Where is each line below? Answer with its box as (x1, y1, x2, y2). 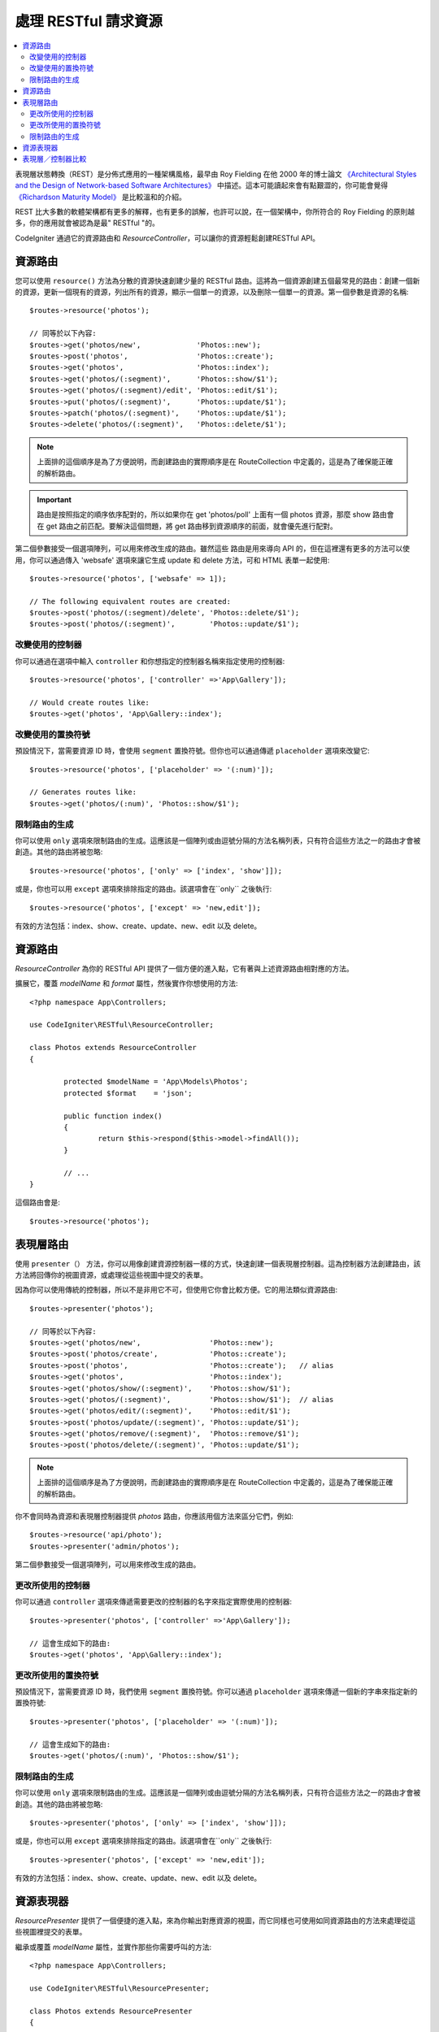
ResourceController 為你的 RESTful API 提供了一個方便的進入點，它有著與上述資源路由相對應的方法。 (15, 963, 354, 973)
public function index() (63, 1111, 163, 1121)
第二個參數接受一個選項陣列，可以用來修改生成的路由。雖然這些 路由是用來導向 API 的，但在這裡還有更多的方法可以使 (15, 544, 411, 554)
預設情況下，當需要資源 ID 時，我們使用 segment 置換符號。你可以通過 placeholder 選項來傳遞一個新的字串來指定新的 (15, 1687, 418, 1696)
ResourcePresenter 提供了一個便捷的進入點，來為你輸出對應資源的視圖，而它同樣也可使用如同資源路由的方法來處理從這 (15, 1915, 416, 1926)
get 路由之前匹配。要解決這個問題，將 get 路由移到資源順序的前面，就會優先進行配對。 (46, 521, 337, 531)
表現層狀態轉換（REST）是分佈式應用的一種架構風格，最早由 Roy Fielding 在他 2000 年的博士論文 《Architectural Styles (15, 169, 417, 179)
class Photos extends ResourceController (29, 1043, 197, 1053)
